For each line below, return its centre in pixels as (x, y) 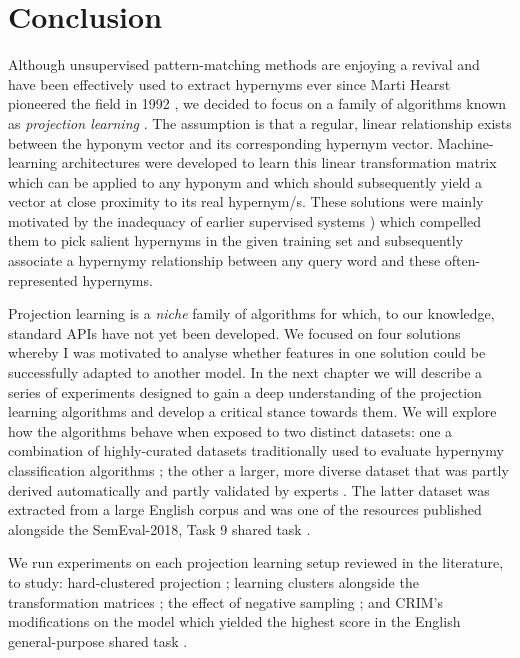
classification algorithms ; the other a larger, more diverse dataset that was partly (258, 470)
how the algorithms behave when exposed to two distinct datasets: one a (230, 430)
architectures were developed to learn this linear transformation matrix (279, 162)
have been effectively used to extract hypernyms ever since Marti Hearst (229, 83)
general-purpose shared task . (98, 640)
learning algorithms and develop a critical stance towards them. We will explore (252, 411)
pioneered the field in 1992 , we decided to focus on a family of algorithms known (257, 103)
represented (43, 279)
